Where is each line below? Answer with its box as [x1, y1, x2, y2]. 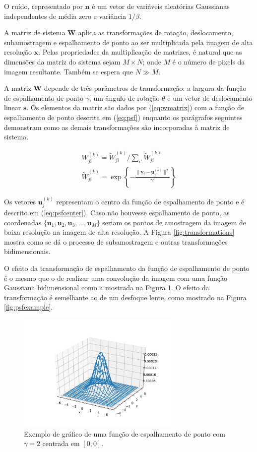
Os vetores [4, 196, 36, 206]
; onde [142, 56, 161, 66]
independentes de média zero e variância [4, 10, 127, 21]
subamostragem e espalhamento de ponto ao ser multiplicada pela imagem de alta [4, 37, 253, 47]
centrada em [42, 438, 80, 449]
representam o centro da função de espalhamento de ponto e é [56, 196, 245, 206]
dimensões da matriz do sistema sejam [4, 56, 121, 66]
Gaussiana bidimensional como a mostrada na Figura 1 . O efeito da [4, 282, 209, 293]
